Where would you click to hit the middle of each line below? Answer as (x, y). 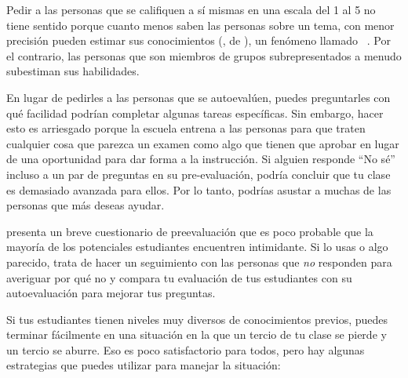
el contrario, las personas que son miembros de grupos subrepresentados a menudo (204, 55)
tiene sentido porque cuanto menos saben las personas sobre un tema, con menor (200, 25)
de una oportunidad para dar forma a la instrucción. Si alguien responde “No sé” (201, 159)
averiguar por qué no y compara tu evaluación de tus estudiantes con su (179, 277)
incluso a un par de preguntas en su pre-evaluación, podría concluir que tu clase (199, 174)
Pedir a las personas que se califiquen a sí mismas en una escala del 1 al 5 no (191, 9)
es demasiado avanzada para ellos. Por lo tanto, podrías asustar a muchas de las (199, 189)
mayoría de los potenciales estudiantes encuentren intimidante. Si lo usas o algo (197, 247)
